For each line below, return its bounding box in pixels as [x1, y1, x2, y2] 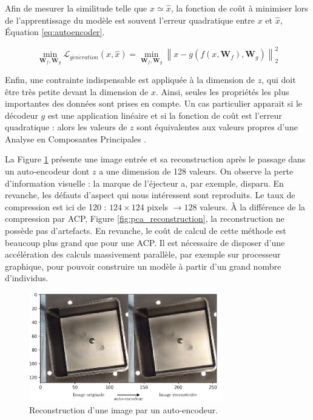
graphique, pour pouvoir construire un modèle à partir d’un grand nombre [5, 259, 281, 272]
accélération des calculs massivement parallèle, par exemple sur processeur [5, 248, 281, 261]
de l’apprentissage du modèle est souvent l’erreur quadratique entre [5, 13, 255, 26]
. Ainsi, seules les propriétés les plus [155, 85, 289, 98]
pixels [147, 200, 169, 213]
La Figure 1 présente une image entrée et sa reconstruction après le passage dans [5, 153, 306, 165]
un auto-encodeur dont [5, 165, 90, 178]
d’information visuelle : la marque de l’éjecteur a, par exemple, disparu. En [5, 176, 284, 189]
